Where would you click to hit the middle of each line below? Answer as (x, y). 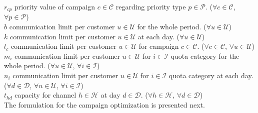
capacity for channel (45, 95)
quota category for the (205, 56)
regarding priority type (151, 6)
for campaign (159, 46)
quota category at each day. (211, 75)
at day (110, 95)
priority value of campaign (55, 6)
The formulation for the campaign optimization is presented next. (105, 104)
